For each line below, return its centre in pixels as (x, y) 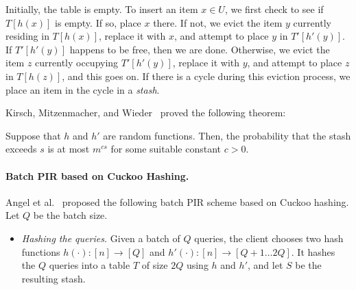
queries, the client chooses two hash (269, 238)
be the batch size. (70, 215)
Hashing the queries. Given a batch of (101, 238)
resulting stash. (54, 278)
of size (155, 265)
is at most (69, 149)
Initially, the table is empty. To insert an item (102, 9)
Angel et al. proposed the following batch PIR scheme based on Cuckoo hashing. (177, 201)
